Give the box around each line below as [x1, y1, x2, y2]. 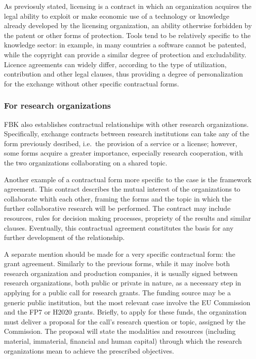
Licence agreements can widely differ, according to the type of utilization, [4, 59, 227, 69]
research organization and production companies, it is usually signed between [4, 268, 238, 278]
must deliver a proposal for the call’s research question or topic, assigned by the [4, 316, 246, 326]
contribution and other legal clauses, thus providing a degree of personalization [4, 69, 243, 79]
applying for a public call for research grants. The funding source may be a [4, 287, 231, 298]
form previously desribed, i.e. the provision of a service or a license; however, [4, 138, 237, 148]
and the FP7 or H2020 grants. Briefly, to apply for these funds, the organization [4, 307, 247, 317]
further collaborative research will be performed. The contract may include [4, 203, 231, 213]
